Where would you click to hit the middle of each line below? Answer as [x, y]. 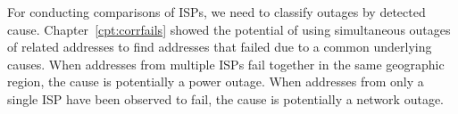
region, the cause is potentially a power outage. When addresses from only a [216, 81]
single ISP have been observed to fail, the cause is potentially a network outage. [226, 98]
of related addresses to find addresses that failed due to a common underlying [220, 47]
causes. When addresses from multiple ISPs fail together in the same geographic [226, 64]
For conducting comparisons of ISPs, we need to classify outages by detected [217, 12]
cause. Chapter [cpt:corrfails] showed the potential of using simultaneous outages [229, 29]
